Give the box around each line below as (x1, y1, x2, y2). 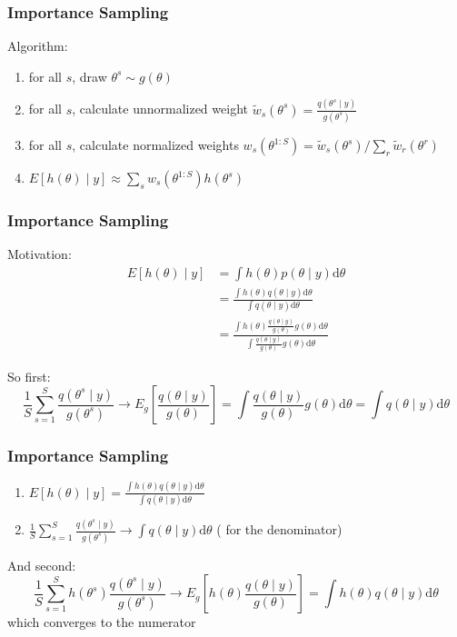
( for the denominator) (216, 520, 343, 539)
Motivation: (7, 244, 72, 264)
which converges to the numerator (7, 612, 196, 632)
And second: (7, 555, 76, 574)
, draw (72, 66, 107, 85)
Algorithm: (7, 36, 68, 55)
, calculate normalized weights (72, 135, 239, 154)
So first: (7, 366, 51, 385)
